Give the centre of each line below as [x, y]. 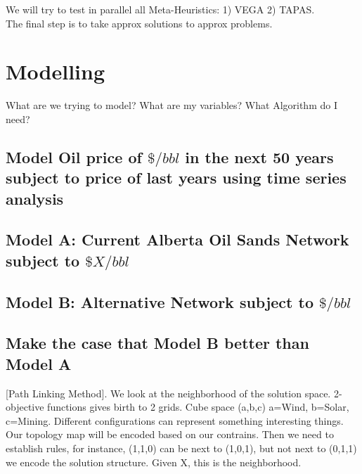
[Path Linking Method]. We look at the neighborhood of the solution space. [168, 393]
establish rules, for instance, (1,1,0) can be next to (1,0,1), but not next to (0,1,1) [181, 448]
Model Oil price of [74, 156]
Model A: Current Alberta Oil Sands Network [177, 239]
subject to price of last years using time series [176, 178]
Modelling [56, 71]
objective [25, 407]
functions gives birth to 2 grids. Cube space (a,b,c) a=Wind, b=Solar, [198, 407]
